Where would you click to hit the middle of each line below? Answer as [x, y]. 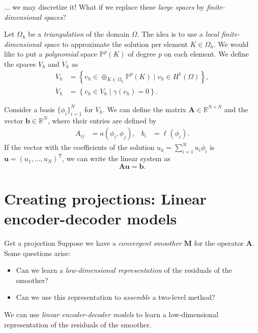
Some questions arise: [37, 253]
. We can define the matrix [144, 109]
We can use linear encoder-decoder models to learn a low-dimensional [111, 314]
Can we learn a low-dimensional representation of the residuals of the [124, 270]
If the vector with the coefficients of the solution [79, 147]
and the [236, 109]
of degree [142, 54]
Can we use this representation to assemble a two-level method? [116, 297]
